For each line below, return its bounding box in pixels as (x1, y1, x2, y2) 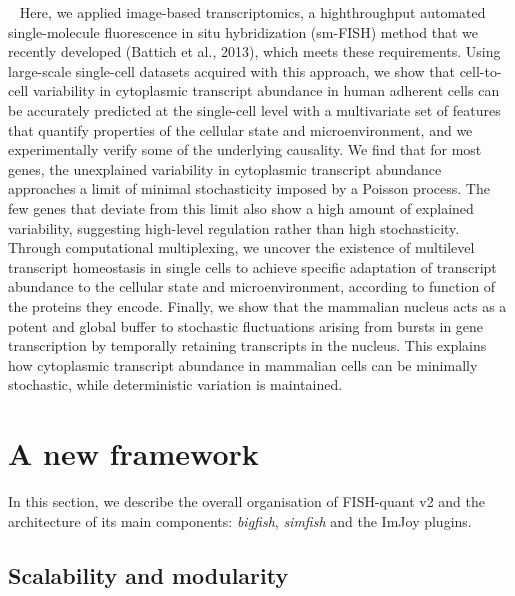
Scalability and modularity (8, 559, 289, 590)
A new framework (8, 433, 259, 474)
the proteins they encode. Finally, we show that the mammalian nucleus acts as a (8, 295, 507, 316)
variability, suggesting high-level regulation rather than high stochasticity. (8, 217, 460, 238)
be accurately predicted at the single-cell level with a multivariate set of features (8, 99, 501, 120)
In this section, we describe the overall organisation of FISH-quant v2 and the (8, 491, 486, 511)
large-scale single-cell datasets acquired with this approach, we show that (8, 60, 455, 81)
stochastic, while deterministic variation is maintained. (8, 374, 343, 395)
